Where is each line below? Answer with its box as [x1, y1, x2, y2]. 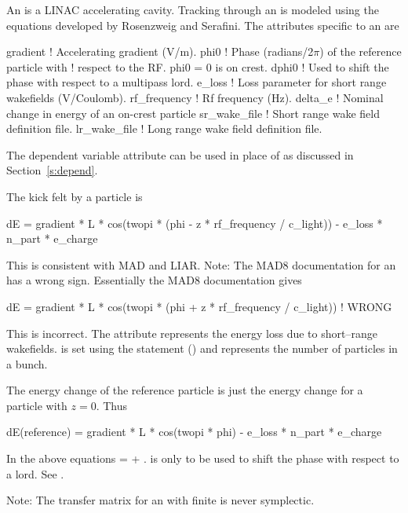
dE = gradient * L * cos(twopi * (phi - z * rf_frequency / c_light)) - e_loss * [6, 214, 383, 231]
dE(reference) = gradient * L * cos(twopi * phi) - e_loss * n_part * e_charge [6, 423, 382, 440]
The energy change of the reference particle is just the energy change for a [6, 382, 363, 398]
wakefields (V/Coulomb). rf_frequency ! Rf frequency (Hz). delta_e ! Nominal [6, 89, 384, 105]
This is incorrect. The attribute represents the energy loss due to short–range [6, 324, 377, 341]
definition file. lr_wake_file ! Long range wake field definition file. [6, 120, 322, 137]
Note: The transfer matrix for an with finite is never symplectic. [6, 492, 315, 508]
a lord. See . [6, 465, 64, 482]
